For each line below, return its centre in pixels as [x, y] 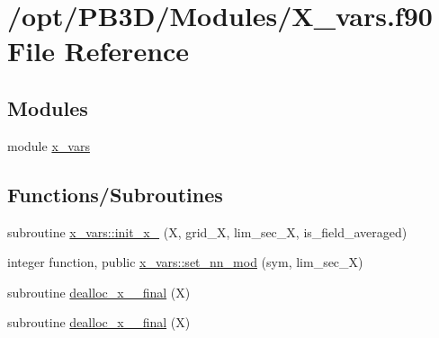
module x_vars [49, 145]
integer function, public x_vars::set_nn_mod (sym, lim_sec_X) [185, 262]
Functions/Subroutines [115, 194]
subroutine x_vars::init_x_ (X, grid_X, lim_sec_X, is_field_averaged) [207, 231]
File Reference [99, 51]
